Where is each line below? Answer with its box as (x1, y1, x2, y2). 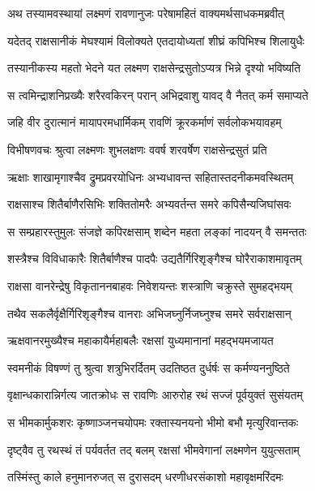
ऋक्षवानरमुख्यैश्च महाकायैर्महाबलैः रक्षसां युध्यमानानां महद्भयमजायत (7, 332, 274, 349)
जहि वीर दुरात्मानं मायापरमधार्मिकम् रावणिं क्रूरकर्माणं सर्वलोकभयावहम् (7, 114, 282, 131)
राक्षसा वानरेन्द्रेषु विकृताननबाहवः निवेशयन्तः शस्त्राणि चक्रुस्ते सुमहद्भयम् (7, 277, 292, 294)
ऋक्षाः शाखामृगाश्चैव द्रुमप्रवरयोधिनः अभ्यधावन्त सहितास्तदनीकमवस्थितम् (7, 168, 293, 185)
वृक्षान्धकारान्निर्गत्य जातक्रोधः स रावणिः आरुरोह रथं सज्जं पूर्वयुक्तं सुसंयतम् (7, 386, 303, 403)
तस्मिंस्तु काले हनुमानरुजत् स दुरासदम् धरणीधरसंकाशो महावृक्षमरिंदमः (7, 468, 283, 485)
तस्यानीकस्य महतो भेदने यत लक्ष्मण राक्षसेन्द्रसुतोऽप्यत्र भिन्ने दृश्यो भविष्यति (7, 59, 301, 76)
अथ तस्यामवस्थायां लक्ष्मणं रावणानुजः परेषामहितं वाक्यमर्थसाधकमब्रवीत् (7, 5, 284, 21)
